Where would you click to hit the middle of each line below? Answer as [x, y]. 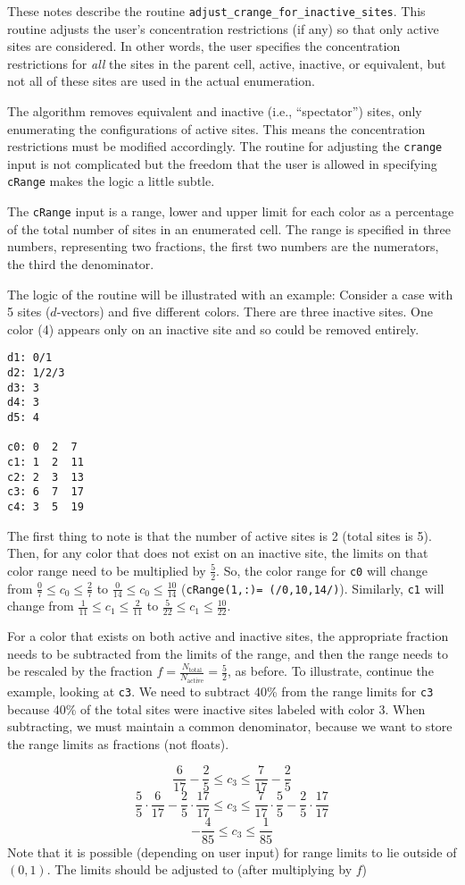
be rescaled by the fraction [80, 671]
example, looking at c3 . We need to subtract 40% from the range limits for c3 [220, 691]
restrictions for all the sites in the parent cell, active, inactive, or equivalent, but [227, 63]
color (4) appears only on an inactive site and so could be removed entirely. [213, 329]
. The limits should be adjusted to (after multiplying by [199, 869]
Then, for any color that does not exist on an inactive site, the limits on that [218, 553]
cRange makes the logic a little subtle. [111, 181]
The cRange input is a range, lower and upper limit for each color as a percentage [231, 211]
